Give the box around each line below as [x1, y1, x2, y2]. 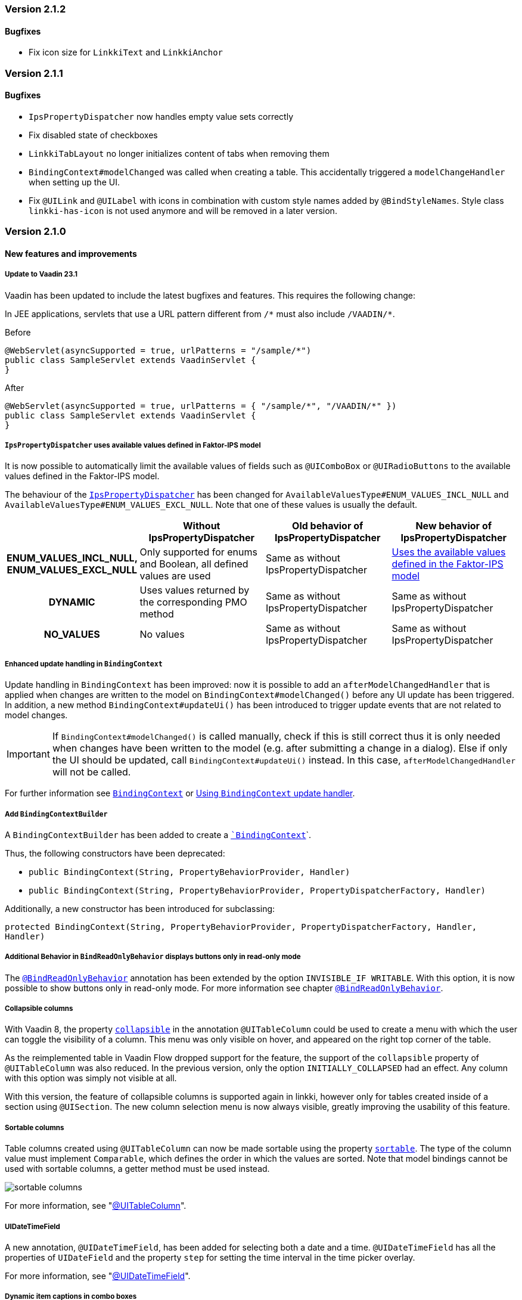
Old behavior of [292, 520, 363, 532]
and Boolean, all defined [139, 558, 248, 570]
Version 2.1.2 [5, 3, 66, 15]
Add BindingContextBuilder [5, 809, 108, 818]
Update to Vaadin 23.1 [5, 270, 77, 279]
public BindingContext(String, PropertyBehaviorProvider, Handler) [29, 867, 350, 877]
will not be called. [52, 766, 131, 778]
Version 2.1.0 [5, 225, 66, 238]
